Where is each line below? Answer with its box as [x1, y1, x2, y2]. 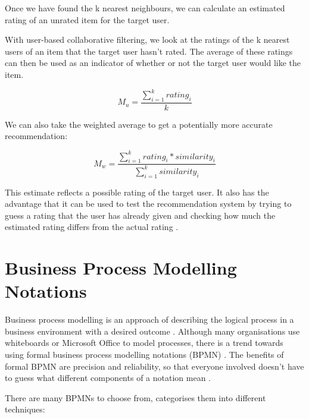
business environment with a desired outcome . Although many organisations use [5, 325, 300, 337]
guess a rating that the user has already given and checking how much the [5, 209, 276, 221]
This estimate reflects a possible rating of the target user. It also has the [5, 185, 269, 198]
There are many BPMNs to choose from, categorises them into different [5, 391, 266, 404]
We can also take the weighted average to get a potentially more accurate [5, 118, 273, 130]
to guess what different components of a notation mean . [5, 371, 211, 384]
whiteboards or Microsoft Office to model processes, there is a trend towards [5, 336, 283, 349]
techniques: [5, 403, 45, 415]
